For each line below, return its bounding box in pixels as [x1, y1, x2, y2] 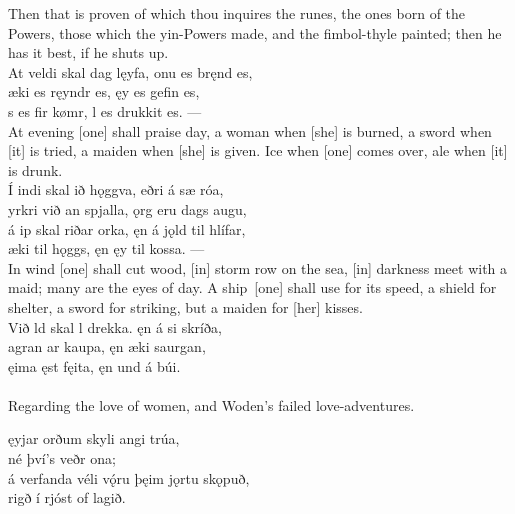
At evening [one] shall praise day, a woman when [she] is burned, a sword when [8, 120, 492, 141]
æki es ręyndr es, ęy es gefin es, [8, 81, 200, 102]
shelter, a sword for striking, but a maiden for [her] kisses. [8, 296, 363, 317]
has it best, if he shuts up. [8, 42, 169, 63]
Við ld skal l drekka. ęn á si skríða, [8, 316, 222, 337]
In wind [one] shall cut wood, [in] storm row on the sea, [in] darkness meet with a [8, 257, 508, 278]
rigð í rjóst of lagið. [8, 487, 126, 508]
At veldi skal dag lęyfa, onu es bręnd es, [8, 61, 253, 82]
